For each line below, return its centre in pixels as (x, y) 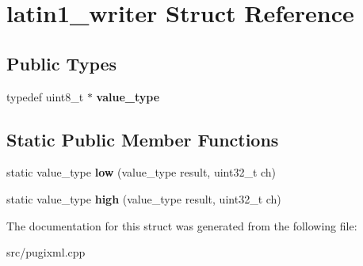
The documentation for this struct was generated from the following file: (182, 225)
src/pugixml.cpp (46, 252)
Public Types (62, 63)
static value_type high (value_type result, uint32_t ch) (144, 198)
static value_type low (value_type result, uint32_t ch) (141, 172)
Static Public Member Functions (143, 139)
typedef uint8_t (45, 96)
